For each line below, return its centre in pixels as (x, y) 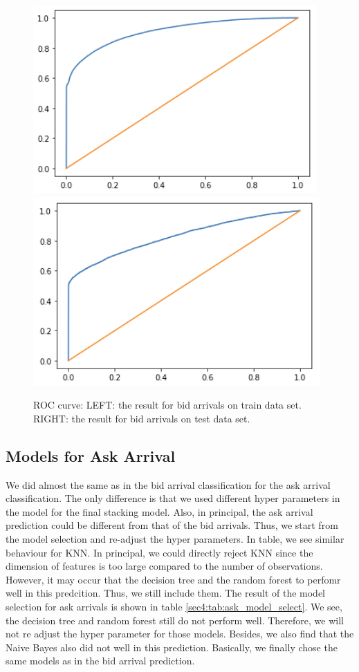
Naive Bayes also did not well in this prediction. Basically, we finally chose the (172, 647)
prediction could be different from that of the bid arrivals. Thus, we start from (172, 525)
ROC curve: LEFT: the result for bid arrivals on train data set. (167, 405)
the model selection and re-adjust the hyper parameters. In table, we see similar (175, 538)
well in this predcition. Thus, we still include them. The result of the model (165, 593)
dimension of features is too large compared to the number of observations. (164, 566)
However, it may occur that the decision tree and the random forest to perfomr (173, 579)
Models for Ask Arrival (91, 455)
